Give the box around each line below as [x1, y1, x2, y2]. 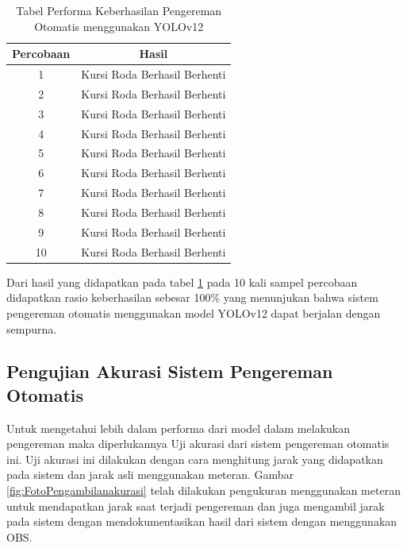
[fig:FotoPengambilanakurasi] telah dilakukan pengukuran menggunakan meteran [6, 482, 401, 499]
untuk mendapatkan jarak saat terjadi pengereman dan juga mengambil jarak [6, 497, 385, 514]
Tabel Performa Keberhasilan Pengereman [16, 2, 222, 18]
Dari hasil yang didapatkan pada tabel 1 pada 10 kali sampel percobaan [6, 273, 358, 290]
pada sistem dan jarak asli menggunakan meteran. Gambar [6, 466, 294, 483]
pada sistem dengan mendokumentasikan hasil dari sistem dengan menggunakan [6, 513, 397, 530]
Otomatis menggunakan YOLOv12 [34, 17, 204, 34]
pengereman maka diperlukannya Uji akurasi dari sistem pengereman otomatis [6, 435, 390, 452]
